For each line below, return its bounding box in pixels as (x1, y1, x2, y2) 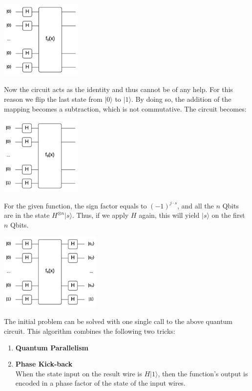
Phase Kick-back (15, 359, 73, 369)
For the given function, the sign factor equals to (4, 200, 147, 210)
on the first (211, 210, 245, 220)
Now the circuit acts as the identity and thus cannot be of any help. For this (4, 84, 233, 94)
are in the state (4, 210, 50, 220)
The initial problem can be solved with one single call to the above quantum (4, 316, 233, 326)
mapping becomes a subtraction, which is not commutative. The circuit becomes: (4, 103, 247, 114)
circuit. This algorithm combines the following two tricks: (4, 325, 175, 336)
